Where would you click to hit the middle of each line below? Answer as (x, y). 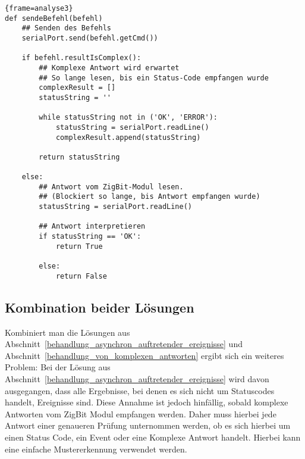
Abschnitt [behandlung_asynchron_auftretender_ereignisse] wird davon (137, 378)
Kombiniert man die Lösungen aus (67, 332)
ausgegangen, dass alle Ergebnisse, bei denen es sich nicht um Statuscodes (140, 390)
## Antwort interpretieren (92, 227)
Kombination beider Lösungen (100, 307)
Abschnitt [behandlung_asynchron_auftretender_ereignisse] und (124, 344)
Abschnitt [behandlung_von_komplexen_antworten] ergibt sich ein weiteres (144, 355)
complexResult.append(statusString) (128, 137)
